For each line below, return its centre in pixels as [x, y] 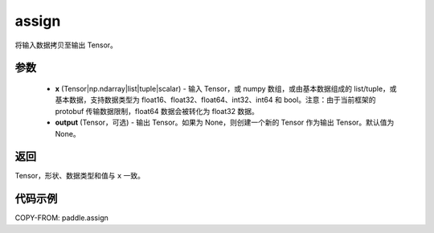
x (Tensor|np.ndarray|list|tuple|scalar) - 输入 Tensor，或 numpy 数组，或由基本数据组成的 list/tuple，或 [226, 88]
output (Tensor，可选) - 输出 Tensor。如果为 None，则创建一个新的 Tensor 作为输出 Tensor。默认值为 [225, 123]
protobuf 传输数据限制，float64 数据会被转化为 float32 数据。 [157, 111]
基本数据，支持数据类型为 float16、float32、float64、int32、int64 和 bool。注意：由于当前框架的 [215, 100]
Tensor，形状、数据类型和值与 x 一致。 [80, 176]
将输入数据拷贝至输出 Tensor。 [66, 45]
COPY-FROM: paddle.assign [61, 218]
